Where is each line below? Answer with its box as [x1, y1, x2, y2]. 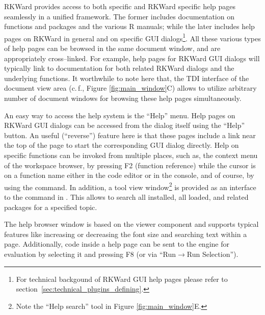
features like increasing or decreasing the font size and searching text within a [4, 228, 247, 239]
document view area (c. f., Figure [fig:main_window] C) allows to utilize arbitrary [4, 83, 257, 93]
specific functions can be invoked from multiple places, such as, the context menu [4, 149, 258, 160]
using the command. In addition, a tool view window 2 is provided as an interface [4, 180, 256, 192]
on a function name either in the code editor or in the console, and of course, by [4, 170, 254, 180]
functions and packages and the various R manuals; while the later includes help [4, 21, 255, 32]
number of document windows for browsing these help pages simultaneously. [4, 93, 242, 103]
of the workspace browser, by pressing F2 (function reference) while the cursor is [4, 160, 256, 170]
